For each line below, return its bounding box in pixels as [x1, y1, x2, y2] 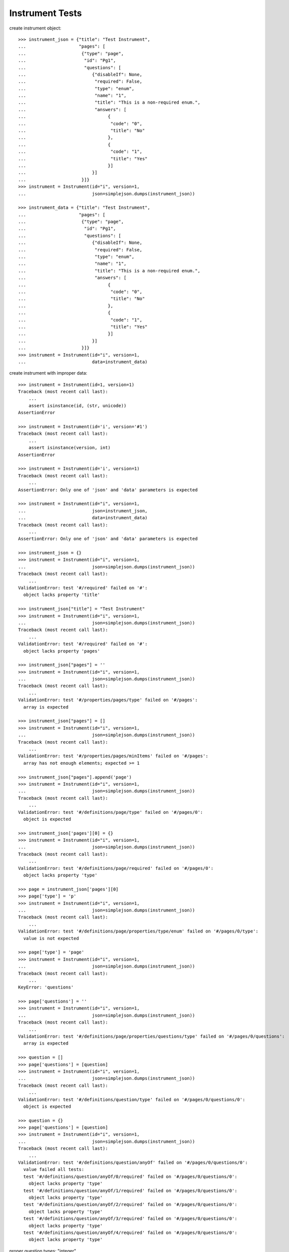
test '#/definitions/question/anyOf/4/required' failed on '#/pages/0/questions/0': [23, 1229, 237, 1235]
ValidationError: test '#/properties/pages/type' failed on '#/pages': [18, 697, 198, 703]
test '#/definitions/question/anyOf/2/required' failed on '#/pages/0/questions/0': [23, 1202, 237, 1207]
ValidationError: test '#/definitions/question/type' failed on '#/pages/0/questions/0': [18, 1097, 245, 1102]
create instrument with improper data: [9, 370, 88, 376]
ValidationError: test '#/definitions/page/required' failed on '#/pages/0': [18, 865, 214, 871]
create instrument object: [9, 25, 62, 31]
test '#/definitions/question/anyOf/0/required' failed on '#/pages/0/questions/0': [23, 1173, 237, 1179]
